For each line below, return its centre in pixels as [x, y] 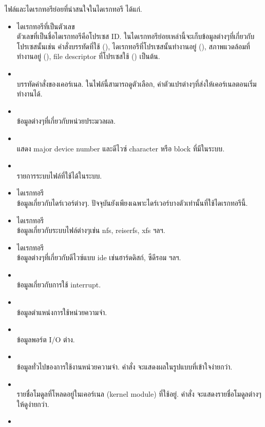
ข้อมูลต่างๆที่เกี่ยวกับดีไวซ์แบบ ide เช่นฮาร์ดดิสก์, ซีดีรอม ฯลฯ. [99, 257]
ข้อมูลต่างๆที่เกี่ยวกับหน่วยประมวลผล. [66, 121]
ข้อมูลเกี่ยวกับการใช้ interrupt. [59, 285]
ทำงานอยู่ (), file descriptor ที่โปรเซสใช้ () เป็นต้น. [88, 56]
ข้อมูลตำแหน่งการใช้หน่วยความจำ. [62, 312]
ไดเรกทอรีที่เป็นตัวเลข [46, 26]
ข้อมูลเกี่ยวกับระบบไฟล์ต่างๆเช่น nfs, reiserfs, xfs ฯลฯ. [91, 230]
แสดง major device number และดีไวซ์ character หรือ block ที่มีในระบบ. [121, 148]
